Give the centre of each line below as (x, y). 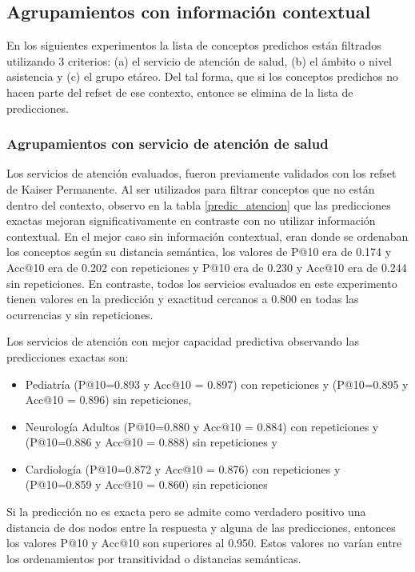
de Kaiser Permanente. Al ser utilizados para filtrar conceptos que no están (191, 188)
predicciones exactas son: (68, 356)
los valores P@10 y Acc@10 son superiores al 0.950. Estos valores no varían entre (204, 543)
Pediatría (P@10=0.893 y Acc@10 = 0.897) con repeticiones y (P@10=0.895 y (217, 384)
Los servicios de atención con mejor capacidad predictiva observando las (183, 341)
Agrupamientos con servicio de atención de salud (168, 144)
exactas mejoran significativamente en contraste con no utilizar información (191, 220)
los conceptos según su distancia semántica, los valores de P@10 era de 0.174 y (199, 252)
